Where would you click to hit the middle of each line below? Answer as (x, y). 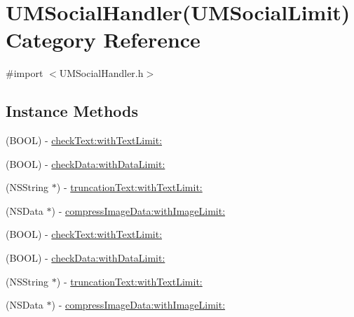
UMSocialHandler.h (101, 73)
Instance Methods (72, 111)
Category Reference (103, 40)
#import (25, 73)
